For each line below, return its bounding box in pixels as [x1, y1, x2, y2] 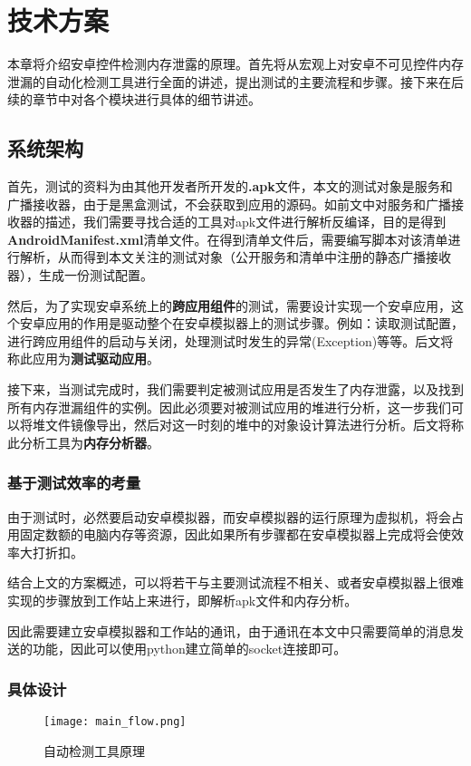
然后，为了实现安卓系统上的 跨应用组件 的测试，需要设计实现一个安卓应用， [7, 296, 451, 315]
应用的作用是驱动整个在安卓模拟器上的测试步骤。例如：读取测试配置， [44, 314, 464, 333]
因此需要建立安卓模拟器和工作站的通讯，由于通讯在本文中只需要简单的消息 [7, 621, 451, 640]
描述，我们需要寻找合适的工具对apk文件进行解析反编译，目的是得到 [44, 212, 447, 231]
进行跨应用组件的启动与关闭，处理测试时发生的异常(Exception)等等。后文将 [7, 331, 454, 350]
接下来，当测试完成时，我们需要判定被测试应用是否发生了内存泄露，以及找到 [7, 380, 464, 399]
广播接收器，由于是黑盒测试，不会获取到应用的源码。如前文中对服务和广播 [7, 194, 451, 213]
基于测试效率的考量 [7, 471, 141, 494]
